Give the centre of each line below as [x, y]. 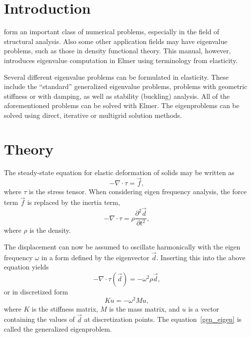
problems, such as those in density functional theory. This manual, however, [117, 51]
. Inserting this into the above [201, 257]
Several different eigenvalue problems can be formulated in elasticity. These [116, 77]
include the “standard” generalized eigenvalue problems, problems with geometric [126, 86]
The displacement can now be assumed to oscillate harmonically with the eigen [122, 247]
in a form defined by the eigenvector [95, 257]
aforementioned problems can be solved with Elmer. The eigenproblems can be [122, 105]
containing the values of [40, 319]
